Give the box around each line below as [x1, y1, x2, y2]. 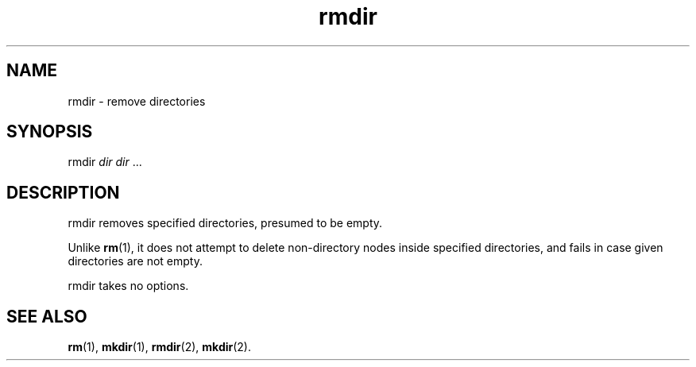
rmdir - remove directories [68, 94, 206, 108]
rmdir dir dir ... [68, 155, 142, 169]
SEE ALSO [6, 306, 87, 326]
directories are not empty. [68, 254, 203, 268]
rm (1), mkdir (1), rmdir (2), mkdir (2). [68, 340, 252, 354]
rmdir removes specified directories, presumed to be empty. [68, 216, 383, 230]
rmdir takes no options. [68, 279, 189, 293]
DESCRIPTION [6, 182, 120, 203]
